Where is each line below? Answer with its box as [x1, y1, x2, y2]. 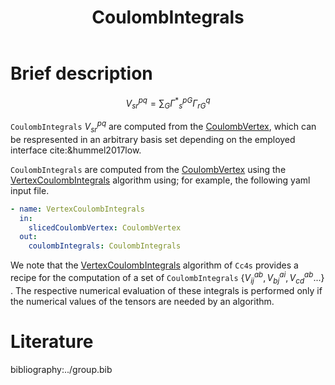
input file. [10, 184, 50, 196]
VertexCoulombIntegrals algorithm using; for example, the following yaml [10, 174, 311, 186]
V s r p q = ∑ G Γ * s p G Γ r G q [125, 95, 211, 111]
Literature [10, 330, 94, 353]
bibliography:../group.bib [10, 363, 113, 375]
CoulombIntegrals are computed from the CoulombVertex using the [10, 163, 287, 175]
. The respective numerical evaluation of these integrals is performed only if [10, 284, 323, 296]
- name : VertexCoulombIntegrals [10, 204, 145, 214]
